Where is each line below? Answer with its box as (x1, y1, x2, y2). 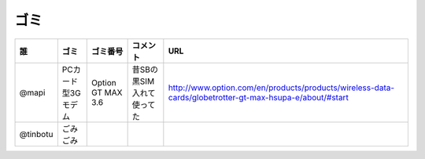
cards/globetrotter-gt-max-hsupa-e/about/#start (168, 92, 349, 103)
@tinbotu (19, 128, 54, 139)
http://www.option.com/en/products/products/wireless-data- (168, 82, 395, 93)
